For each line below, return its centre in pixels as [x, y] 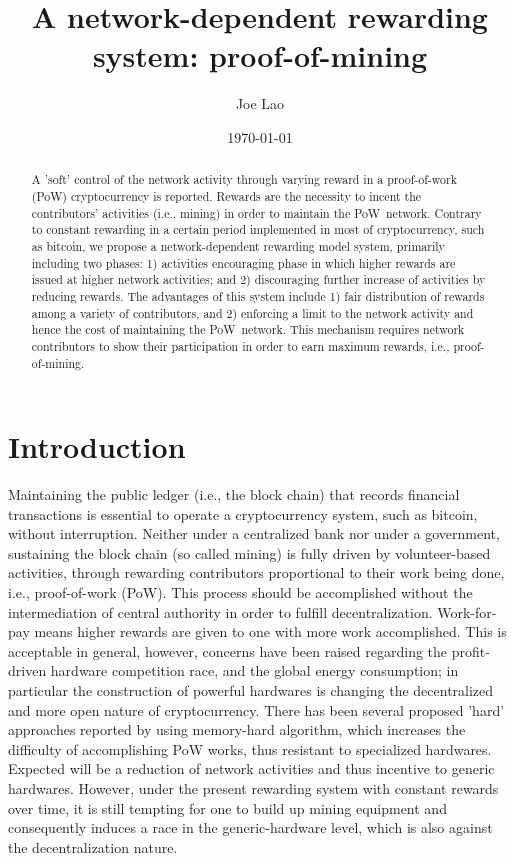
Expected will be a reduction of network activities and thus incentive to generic [251, 768]
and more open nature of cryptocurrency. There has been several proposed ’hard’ [256, 709]
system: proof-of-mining [260, 55]
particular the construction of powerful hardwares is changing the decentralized [251, 690]
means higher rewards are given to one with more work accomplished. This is [270, 631]
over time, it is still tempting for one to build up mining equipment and [227, 807]
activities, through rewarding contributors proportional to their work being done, [256, 572]
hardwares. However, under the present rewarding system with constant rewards [253, 788]
